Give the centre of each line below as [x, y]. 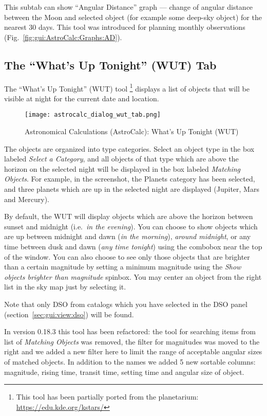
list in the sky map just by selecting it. [65, 287]
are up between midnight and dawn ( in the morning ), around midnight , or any [128, 236]
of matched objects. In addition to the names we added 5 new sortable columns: [130, 361]
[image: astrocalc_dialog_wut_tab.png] [93, 115]
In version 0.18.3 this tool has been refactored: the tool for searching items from [130, 331]
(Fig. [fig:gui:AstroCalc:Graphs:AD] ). [63, 37]
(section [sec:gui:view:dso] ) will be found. [69, 314]
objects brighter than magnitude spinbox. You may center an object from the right [133, 276]
